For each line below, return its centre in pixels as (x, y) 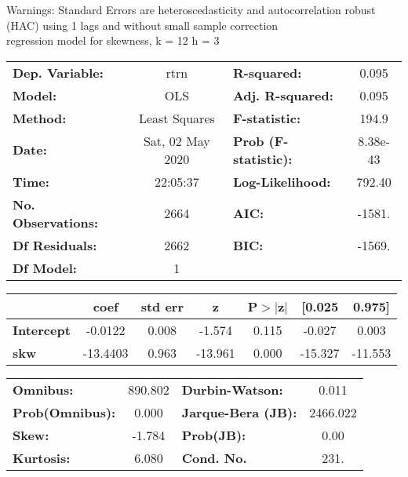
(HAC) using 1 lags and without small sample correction (142, 25)
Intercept (42, 330)
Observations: (56, 222)
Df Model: (45, 268)
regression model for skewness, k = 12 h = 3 (113, 40)
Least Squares (177, 118)
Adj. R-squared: (283, 95)
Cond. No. (214, 457)
